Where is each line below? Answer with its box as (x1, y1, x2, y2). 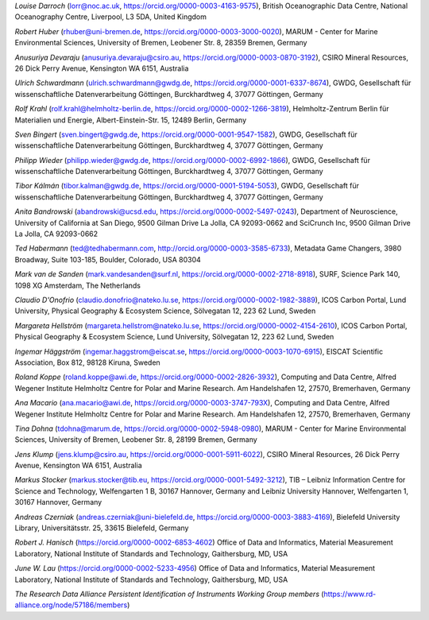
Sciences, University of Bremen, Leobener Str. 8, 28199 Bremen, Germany (14, 435, 257, 444)
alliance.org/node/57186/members (14, 600, 128, 610)
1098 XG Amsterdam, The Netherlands (14, 281, 141, 290)
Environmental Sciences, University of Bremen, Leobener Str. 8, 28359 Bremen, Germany (14, 38, 307, 48)
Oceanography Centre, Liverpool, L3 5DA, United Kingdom (14, 12, 207, 21)
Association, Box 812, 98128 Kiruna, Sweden (14, 358, 160, 367)
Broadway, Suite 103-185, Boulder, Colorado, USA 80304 (14, 254, 202, 264)
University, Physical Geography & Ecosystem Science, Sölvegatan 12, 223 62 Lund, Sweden (14, 306, 316, 316)
